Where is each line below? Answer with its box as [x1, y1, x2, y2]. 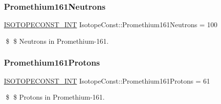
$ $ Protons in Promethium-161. [5, 92, 105, 102]
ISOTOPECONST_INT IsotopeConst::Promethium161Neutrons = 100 [4, 19, 218, 30]
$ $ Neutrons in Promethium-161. [5, 35, 109, 46]
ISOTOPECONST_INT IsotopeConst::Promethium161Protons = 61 [4, 75, 210, 86]
